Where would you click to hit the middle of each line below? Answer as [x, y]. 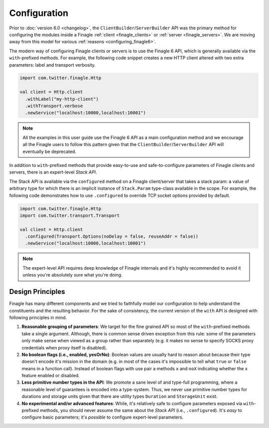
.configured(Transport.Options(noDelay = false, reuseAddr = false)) [112, 236]
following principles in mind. [38, 317]
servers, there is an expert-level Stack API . [53, 172]
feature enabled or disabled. [51, 376]
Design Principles [37, 292]
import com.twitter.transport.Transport [69, 215]
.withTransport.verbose [54, 106]
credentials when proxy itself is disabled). [64, 348]
